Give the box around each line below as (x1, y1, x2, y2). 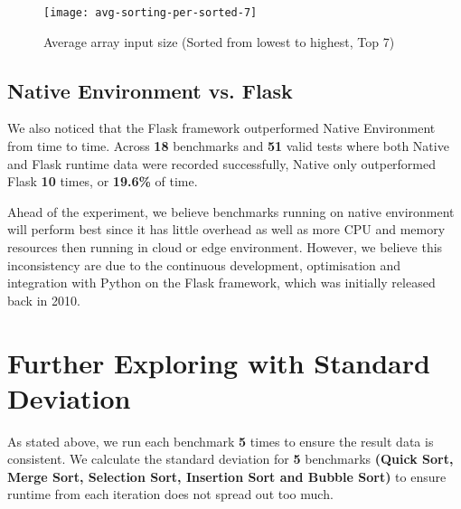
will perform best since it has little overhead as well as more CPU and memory (7, 220, 446, 239)
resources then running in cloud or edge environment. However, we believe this (7, 238, 443, 257)
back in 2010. (7, 290, 80, 309)
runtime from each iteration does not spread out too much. (7, 485, 334, 504)
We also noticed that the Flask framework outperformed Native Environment (7, 118, 436, 137)
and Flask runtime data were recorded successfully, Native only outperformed (7, 154, 437, 173)
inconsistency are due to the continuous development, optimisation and (7, 255, 401, 274)
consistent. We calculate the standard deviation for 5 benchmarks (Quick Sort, (7, 449, 454, 468)
